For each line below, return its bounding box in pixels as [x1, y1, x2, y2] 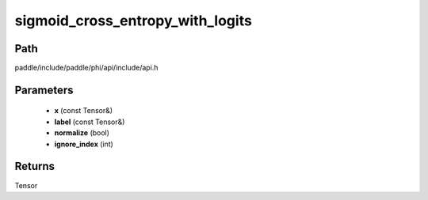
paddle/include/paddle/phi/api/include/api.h [14, 63, 159, 73]
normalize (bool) [54, 128, 110, 138]
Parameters [14, 83, 74, 96]
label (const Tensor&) [54, 117, 125, 126]
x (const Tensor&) [54, 106, 113, 115]
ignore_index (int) [54, 139, 114, 149]
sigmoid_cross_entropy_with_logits [14, 12, 253, 29]
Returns [14, 160, 55, 173]
